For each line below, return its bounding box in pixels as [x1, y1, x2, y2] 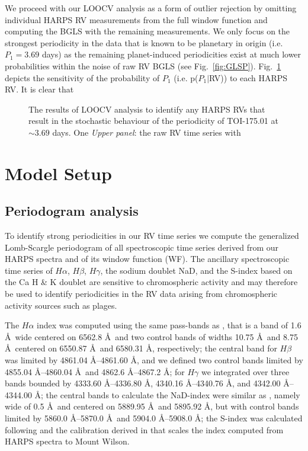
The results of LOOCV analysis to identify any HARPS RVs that [28, 103, 265, 115]
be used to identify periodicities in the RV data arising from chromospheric [5, 287, 277, 300]
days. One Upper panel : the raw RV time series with [52, 126, 241, 138]
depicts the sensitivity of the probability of [5, 71, 160, 84]
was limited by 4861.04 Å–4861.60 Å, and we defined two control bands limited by [5, 354, 303, 366]
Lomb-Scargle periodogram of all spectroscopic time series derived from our [5, 241, 279, 253]
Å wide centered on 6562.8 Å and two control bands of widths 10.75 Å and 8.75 [5, 330, 298, 343]
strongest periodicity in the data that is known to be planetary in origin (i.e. [5, 36, 283, 49]
